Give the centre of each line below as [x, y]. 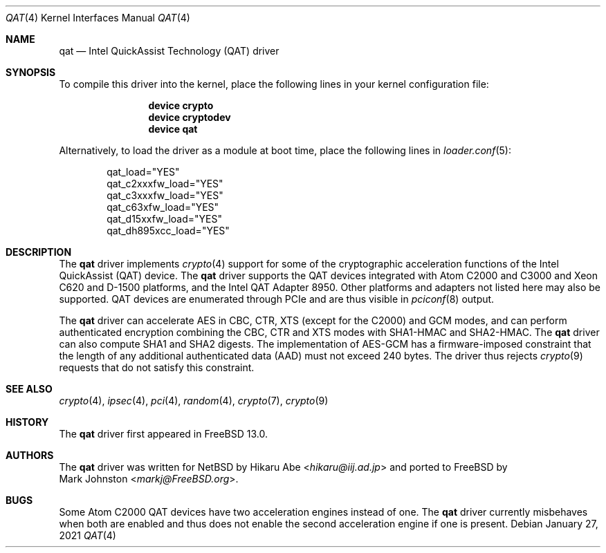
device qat [173, 129]
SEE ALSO [29, 389]
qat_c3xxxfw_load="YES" [165, 195]
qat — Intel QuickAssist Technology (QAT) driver [169, 51]
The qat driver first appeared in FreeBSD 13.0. [164, 434]
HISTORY [27, 422]
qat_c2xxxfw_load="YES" [165, 184]
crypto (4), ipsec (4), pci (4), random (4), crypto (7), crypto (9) [194, 401]
